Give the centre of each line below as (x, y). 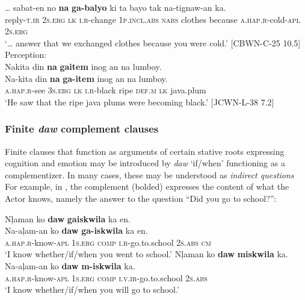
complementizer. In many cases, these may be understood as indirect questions (149, 174)
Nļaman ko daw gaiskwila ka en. (68, 218)
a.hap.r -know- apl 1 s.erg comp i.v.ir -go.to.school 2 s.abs (106, 277)
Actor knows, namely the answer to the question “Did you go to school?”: (141, 198)
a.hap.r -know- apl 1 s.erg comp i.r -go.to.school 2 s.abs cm (108, 242)
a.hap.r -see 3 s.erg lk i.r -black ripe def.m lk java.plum (106, 90)
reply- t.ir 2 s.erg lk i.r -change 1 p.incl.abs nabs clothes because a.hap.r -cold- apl (152, 19)
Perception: (26, 55)
